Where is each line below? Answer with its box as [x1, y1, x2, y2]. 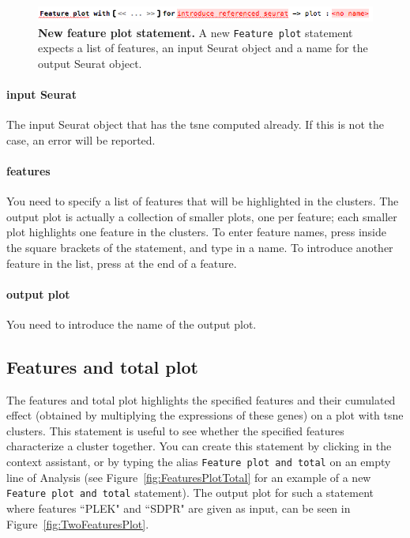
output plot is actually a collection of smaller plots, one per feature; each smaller [6, 208, 397, 224]
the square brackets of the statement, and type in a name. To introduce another [6, 239, 393, 255]
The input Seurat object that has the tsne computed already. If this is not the [6, 116, 384, 133]
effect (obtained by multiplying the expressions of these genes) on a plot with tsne [6, 407, 404, 423]
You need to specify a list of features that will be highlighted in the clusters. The [6, 193, 399, 209]
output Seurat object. [38, 55, 142, 71]
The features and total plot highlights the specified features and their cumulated [6, 391, 396, 408]
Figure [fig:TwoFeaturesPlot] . [6, 515, 149, 532]
